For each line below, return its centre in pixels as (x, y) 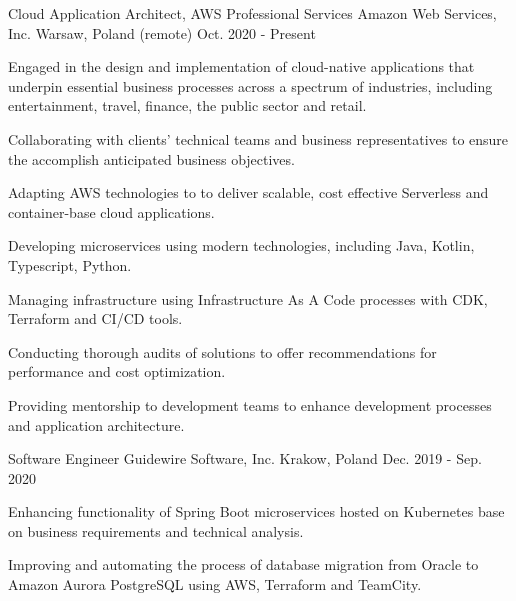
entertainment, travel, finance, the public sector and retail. (187, 105)
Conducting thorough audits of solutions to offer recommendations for (222, 351)
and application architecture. (96, 424)
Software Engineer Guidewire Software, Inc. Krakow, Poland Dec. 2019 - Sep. (245, 458)
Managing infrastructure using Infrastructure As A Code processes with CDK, (248, 298)
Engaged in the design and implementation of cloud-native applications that (241, 66)
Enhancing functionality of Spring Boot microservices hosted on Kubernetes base (256, 511)
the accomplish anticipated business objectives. (151, 158)
